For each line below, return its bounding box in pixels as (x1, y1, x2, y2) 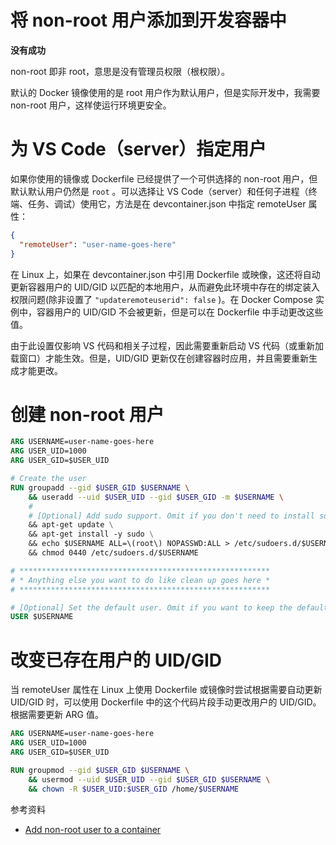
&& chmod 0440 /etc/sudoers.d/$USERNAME (28, 548, 199, 558)
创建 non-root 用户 (10, 403, 165, 426)
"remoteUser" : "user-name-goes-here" (19, 239, 177, 250)
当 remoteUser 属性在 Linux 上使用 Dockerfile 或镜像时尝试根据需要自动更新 (10, 684, 323, 696)
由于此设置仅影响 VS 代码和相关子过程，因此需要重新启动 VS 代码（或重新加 (10, 339, 325, 351)
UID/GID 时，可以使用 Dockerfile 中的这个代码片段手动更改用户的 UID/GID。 (10, 696, 322, 708)
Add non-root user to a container (24, 823, 162, 835)
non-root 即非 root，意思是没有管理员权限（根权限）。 (10, 65, 231, 77)
